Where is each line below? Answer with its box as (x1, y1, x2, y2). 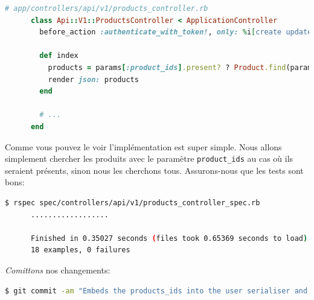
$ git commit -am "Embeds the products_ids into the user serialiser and (5, 286, 308, 295)
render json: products (48, 75, 139, 84)
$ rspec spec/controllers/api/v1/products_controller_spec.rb (5, 198, 260, 207)
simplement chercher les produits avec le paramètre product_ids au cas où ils (5, 152, 293, 165)
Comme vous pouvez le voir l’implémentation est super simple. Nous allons (5, 140, 282, 153)
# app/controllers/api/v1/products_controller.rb (5, 4, 208, 13)
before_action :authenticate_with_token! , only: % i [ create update (39, 28, 312, 37)
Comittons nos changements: (5, 263, 111, 276)
